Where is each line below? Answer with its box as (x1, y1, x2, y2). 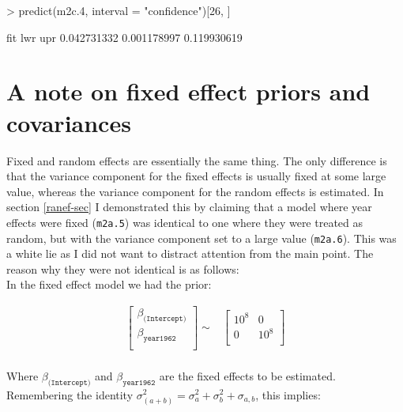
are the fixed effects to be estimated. (159, 367, 336, 384)
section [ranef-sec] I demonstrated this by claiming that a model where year (6, 198, 372, 215)
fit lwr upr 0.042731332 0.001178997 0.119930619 (6, 28, 243, 45)
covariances (6, 106, 131, 138)
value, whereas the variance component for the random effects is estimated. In (6, 183, 384, 199)
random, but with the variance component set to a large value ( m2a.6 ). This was (6, 229, 397, 246)
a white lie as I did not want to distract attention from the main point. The (6, 245, 374, 262)
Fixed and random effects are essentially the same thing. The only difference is (6, 152, 387, 168)
